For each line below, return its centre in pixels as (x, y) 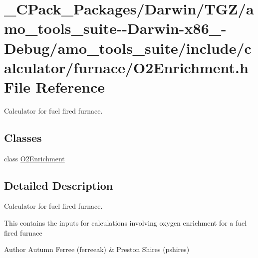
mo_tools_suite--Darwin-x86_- (115, 28)
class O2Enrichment (34, 158)
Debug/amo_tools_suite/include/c (128, 48)
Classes (23, 137)
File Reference (55, 86)
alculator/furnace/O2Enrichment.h (126, 67)
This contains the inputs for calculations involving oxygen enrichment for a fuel (126, 223)
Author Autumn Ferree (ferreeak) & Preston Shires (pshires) (97, 249)
